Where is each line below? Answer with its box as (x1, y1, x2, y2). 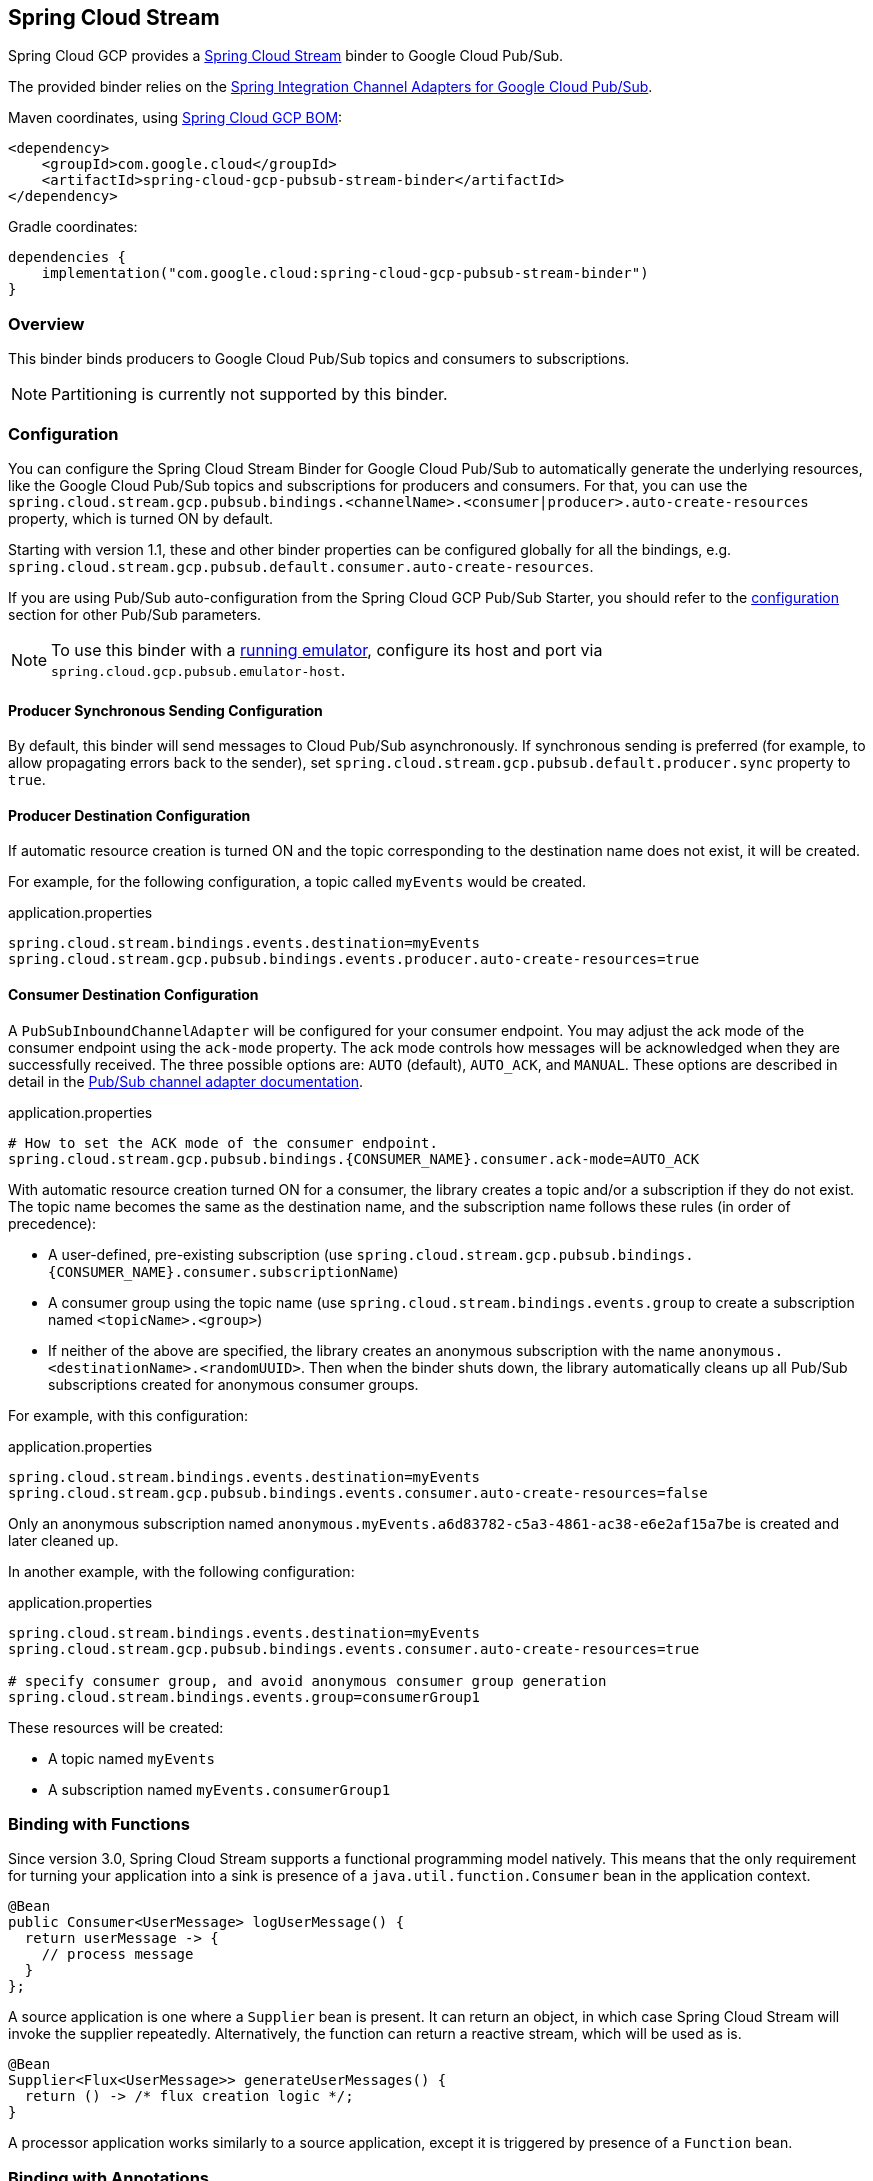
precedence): (8, 1214, 97, 1232)
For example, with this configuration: (8, 1406, 249, 1424)
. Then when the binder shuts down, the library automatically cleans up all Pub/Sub (300, 1358, 848, 1376)
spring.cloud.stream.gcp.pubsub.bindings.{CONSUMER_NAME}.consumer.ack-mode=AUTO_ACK (8, 1150, 700, 1167)
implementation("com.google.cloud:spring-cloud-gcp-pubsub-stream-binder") (41, 265, 649, 282)
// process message (41, 1946, 194, 1963)
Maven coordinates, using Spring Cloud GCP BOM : (8, 109, 343, 127)
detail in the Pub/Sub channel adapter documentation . (8, 1072, 364, 1090)
